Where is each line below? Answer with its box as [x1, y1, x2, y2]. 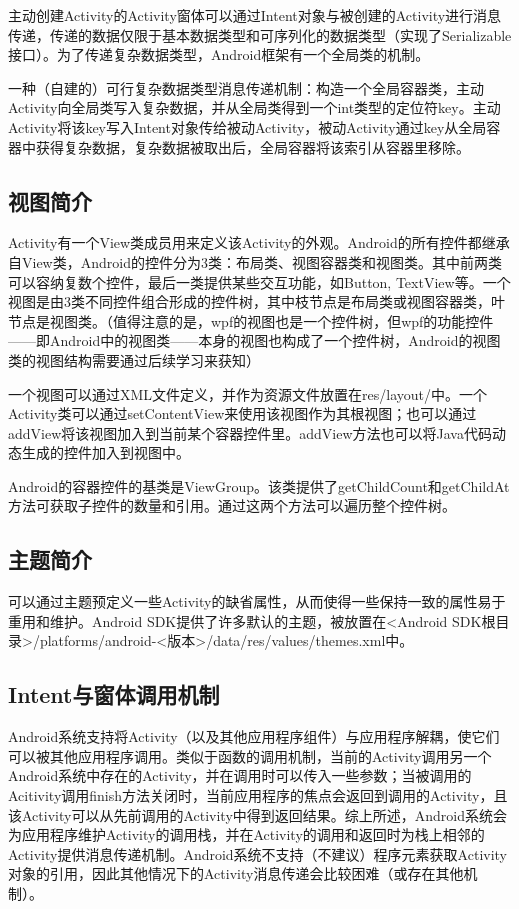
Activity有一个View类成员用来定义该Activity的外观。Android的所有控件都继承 [8, 232, 510, 253]
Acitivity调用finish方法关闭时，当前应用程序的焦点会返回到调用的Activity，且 [8, 785, 508, 806]
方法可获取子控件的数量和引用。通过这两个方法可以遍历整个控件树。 [8, 495, 456, 516]
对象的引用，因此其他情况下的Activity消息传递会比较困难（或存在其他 [8, 863, 464, 884]
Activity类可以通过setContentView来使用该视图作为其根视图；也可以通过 [8, 403, 477, 424]
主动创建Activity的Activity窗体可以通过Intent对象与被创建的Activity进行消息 [8, 5, 502, 25]
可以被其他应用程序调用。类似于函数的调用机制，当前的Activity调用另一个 [8, 745, 492, 766]
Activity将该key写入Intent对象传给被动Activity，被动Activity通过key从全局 [8, 116, 487, 137]
